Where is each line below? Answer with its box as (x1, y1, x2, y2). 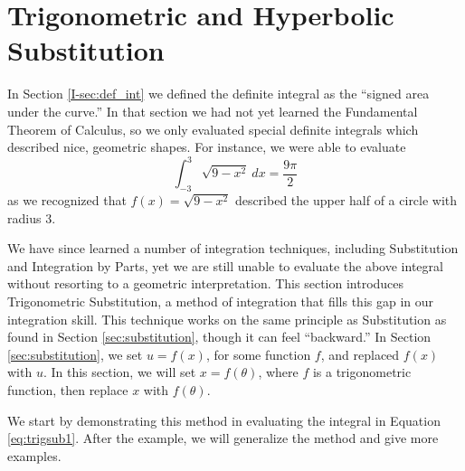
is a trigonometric (312, 363, 412, 382)
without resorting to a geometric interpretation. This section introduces (7, 274, 404, 293)
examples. (7, 446, 62, 465)
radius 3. (7, 208, 56, 227)
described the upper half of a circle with (234, 190, 458, 209)
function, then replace (7, 380, 128, 399)
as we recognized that (7, 190, 127, 209)
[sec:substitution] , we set (7, 344, 143, 363)
